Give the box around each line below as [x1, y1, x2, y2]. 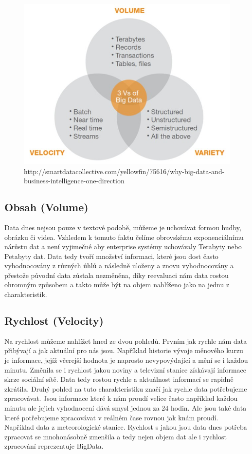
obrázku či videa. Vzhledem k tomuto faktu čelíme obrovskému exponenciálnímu [4, 232, 244, 242]
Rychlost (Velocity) [4, 313, 104, 328]
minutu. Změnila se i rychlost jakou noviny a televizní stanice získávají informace [4, 364, 246, 375]
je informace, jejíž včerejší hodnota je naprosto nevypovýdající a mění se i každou [4, 355, 248, 365]
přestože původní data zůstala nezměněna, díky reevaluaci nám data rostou [4, 270, 229, 280]
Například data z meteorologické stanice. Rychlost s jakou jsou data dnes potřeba [4, 422, 247, 432]
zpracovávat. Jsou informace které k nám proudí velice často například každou [4, 393, 238, 403]
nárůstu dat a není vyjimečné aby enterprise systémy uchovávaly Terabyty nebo [4, 241, 242, 252]
